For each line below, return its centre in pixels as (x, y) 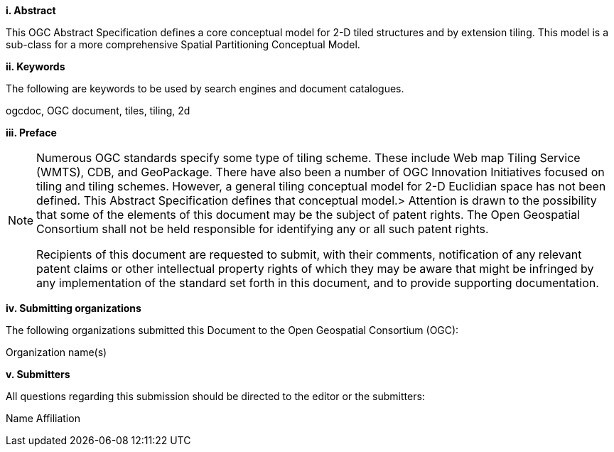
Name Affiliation (43, 418)
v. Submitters (38, 374)
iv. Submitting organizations (74, 308)
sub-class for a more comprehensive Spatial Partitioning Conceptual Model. (183, 44)
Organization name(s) (56, 352)
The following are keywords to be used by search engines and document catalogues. (205, 88)
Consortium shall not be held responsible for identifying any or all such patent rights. (263, 229)
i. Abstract (31, 10)
